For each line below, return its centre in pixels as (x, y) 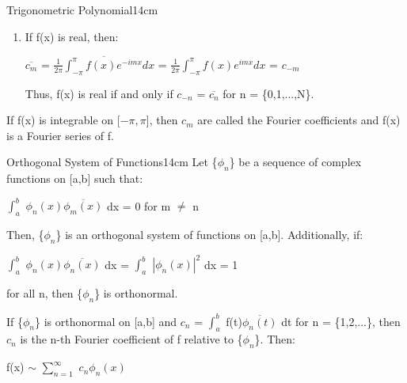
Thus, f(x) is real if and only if (99, 93)
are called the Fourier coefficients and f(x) (299, 120)
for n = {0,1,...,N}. (268, 93)
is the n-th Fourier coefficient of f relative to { (131, 339)
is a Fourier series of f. (60, 135)
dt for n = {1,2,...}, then (341, 321)
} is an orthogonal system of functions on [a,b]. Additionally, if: (209, 235)
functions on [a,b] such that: (75, 178)
